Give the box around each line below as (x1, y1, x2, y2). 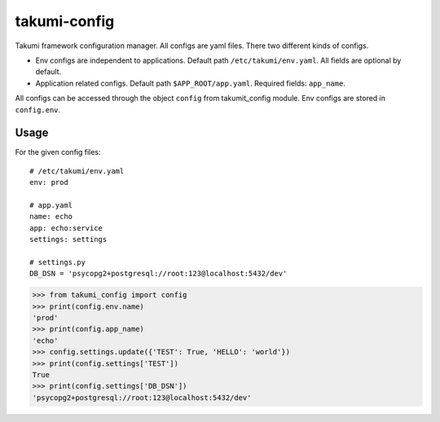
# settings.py (29, 257, 86, 266)
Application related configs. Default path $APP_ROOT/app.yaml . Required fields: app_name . (35, 78, 345, 88)
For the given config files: (15, 147, 101, 157)
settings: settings (29, 235, 108, 244)
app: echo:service (29, 223, 103, 232)
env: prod (29, 178, 68, 187)
